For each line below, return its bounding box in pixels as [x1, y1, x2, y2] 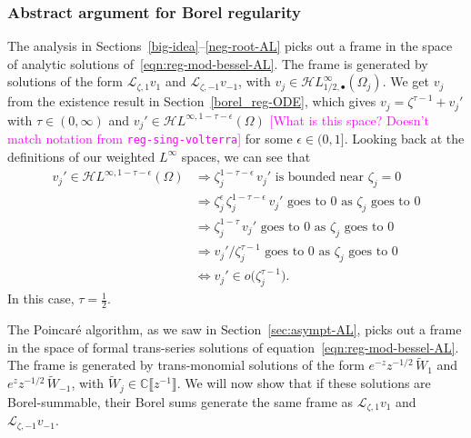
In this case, [7, 289, 75, 308]
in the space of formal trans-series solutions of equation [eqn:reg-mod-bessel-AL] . [7, 337, 459, 356]
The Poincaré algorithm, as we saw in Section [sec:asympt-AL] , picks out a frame [7, 320, 462, 339]
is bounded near [275, 171, 365, 184]
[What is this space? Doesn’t [269, 110, 429, 129]
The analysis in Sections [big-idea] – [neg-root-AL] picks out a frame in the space [7, 36, 453, 55]
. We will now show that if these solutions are [176, 373, 431, 393]
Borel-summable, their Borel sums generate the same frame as [7, 392, 354, 411]
